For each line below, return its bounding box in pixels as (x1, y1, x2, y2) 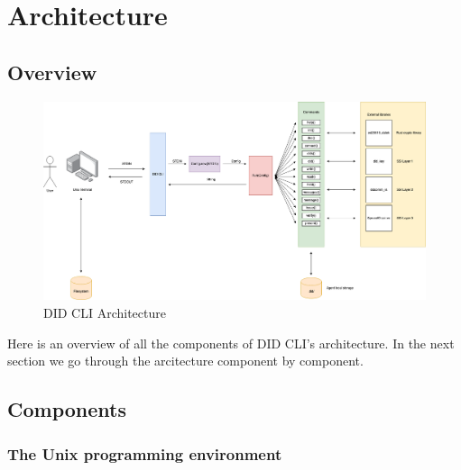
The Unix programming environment (7, 442, 282, 465)
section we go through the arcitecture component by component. (7, 351, 364, 370)
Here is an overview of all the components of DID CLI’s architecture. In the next (7, 333, 455, 352)
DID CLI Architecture (43, 303, 166, 322)
